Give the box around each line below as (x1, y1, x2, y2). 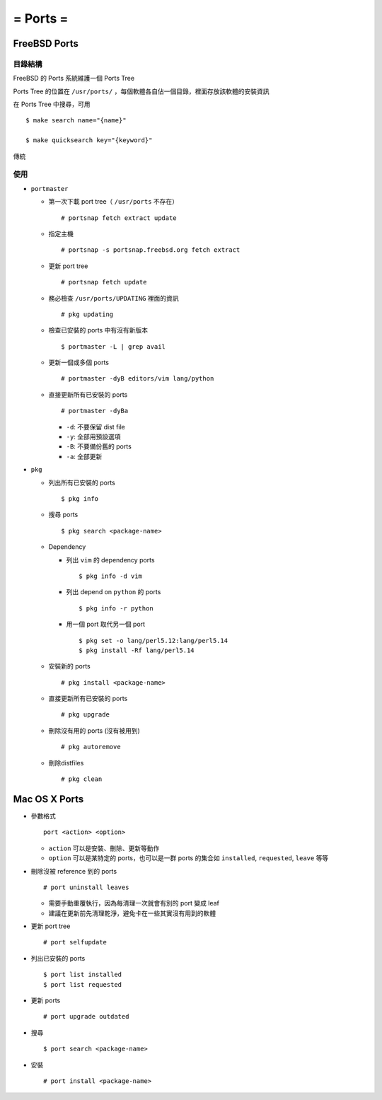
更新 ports (30, 996, 61, 1005)
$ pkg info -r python (79, 604, 154, 612)
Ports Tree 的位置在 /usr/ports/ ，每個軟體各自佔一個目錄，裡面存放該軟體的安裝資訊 (13, 87, 270, 95)
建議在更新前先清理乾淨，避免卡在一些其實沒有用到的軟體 (48, 909, 216, 917)
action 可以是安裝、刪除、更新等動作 (48, 844, 160, 852)
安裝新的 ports (48, 662, 91, 671)
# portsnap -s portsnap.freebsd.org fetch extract (61, 246, 241, 254)
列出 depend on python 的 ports (66, 588, 161, 596)
